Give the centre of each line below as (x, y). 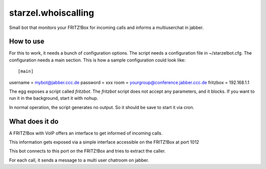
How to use (27, 42)
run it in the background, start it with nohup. (54, 98)
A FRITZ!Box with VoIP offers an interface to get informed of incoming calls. (86, 133)
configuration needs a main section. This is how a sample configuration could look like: (97, 60)
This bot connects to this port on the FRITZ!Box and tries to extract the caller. (87, 151)
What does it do (34, 121)
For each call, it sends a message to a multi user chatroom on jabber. (79, 160)
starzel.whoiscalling (52, 13)
